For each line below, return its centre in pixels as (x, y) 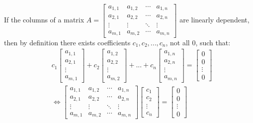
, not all (178, 42)
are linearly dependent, (214, 20)
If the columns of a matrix (44, 20)
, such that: (213, 42)
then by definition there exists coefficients (67, 42)
